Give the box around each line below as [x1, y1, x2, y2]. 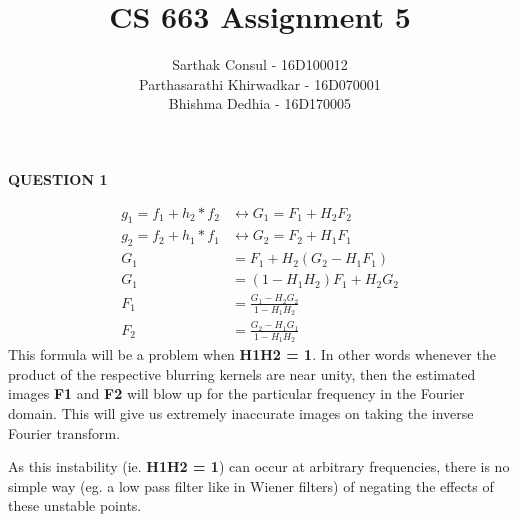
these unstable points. [8, 495, 142, 516]
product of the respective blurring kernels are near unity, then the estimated [8, 363, 476, 384]
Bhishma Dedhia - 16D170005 [168, 93, 352, 114]
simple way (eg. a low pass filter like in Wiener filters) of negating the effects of [8, 475, 494, 496]
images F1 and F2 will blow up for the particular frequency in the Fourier [8, 383, 465, 404]
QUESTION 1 [8, 168, 108, 189]
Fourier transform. [8, 422, 121, 443]
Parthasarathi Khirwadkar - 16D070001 [139, 73, 381, 94]
